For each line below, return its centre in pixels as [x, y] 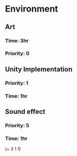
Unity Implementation [39, 69]
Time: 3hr [17, 41]
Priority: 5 [17, 125]
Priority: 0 [17, 53]
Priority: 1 [17, 83]
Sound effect [25, 112]
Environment [32, 9]
